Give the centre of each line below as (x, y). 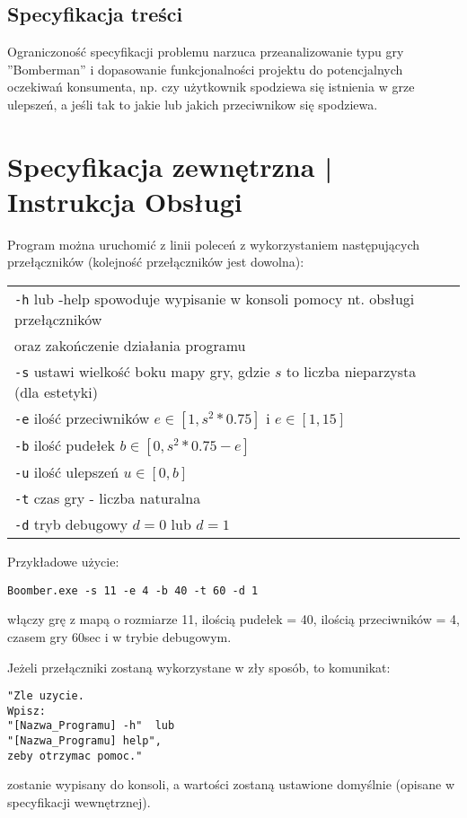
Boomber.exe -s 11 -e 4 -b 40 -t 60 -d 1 (133, 590)
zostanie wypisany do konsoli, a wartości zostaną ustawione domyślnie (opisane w (231, 784)
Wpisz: (26, 711)
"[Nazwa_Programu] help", (84, 741)
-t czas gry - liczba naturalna (108, 498)
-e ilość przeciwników (82, 418)
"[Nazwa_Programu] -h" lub (91, 726)
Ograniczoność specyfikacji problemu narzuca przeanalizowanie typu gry (206, 52)
